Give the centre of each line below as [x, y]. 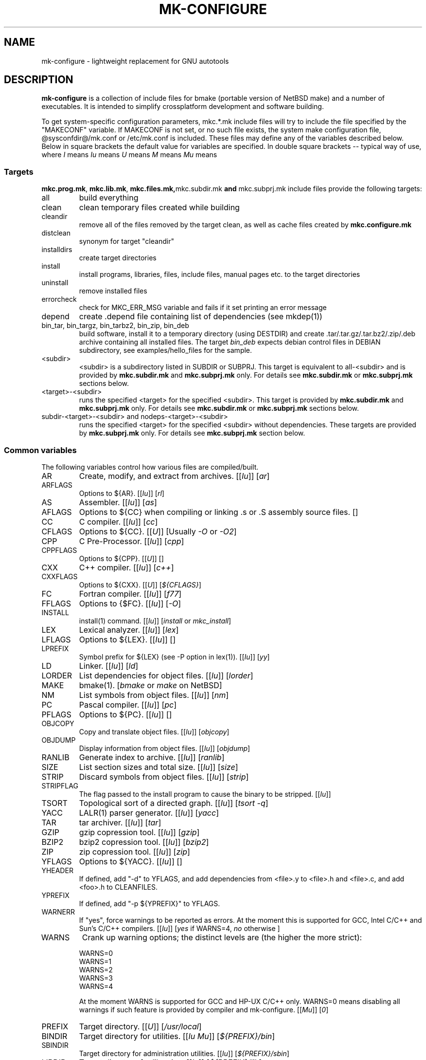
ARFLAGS [57, 485]
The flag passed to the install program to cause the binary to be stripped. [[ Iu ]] [205, 794]
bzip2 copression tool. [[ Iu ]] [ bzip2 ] [144, 842]
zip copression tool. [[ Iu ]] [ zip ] [134, 851]
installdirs [57, 250]
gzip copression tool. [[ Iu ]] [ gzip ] [139, 832]
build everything [109, 198]
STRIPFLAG [60, 786]
